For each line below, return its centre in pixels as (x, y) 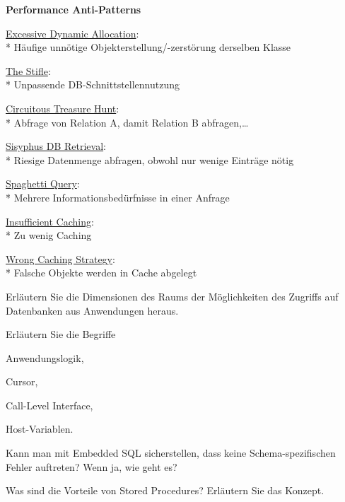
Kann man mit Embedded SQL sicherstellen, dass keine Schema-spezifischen (171, 453)
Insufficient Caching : (50, 221)
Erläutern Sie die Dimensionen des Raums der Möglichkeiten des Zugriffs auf (172, 296)
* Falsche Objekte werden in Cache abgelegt (101, 273)
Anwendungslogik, (45, 357)
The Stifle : (28, 70)
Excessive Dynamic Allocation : (72, 33)
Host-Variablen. (40, 429)
